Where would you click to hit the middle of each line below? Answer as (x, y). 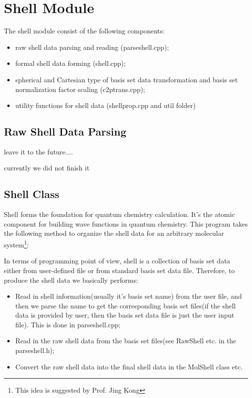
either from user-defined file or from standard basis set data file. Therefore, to (119, 270)
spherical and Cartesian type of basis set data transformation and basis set (126, 79)
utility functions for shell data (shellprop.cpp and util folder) (105, 105)
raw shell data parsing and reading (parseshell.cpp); (92, 47)
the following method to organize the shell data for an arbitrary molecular (114, 233)
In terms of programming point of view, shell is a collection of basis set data (117, 261)
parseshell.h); (35, 350)
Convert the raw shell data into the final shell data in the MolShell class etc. (129, 366)
